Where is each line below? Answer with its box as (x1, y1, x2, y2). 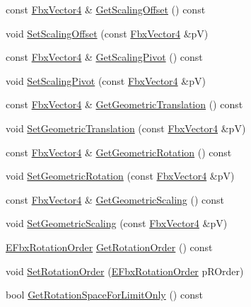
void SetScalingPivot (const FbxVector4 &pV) (6, 73, 206, 88)
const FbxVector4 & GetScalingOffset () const (6, 2, 206, 16)
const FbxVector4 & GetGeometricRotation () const (6, 144, 232, 159)
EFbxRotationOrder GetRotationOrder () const (6, 239, 213, 254)
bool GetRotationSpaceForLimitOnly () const (6, 287, 203, 302)
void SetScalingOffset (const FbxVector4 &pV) (6, 25, 209, 40)
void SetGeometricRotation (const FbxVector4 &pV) (6, 168, 235, 183)
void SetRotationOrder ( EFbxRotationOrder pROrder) (6, 263, 244, 278)
